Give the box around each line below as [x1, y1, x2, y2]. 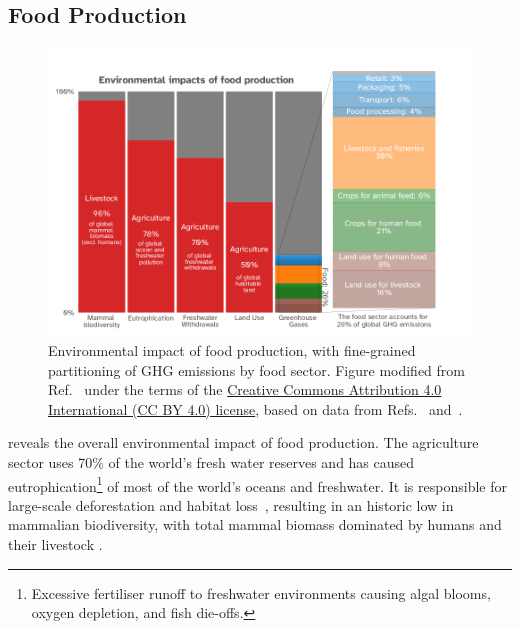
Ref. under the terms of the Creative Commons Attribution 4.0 [48, 379, 442, 400]
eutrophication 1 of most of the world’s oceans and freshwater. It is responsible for [8, 472, 507, 496]
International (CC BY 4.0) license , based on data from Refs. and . [48, 398, 463, 419]
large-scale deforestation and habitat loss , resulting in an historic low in [8, 494, 454, 515]
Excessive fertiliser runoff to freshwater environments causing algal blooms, [31, 582, 491, 603]
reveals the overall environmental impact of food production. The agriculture [8, 432, 479, 453]
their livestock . [8, 534, 103, 554]
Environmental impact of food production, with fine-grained [48, 340, 416, 360]
